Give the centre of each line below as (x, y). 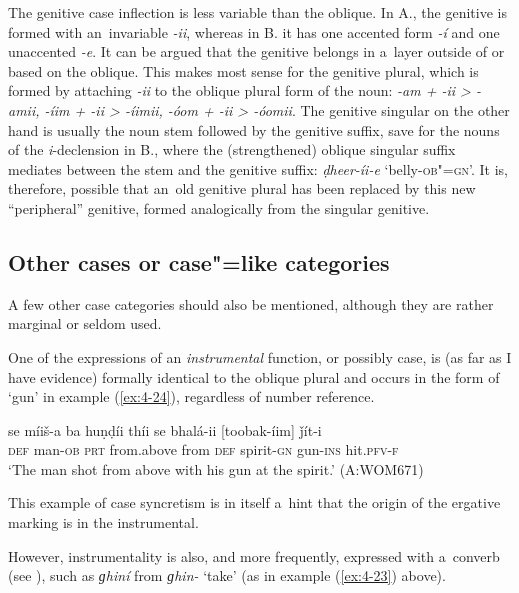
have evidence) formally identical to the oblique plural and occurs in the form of (254, 376)
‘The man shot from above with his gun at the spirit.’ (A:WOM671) (216, 468)
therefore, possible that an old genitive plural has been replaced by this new (242, 188)
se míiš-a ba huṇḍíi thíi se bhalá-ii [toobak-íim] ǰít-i (165, 429)
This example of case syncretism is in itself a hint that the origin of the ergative (254, 502)
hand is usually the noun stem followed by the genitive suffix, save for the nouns (254, 129)
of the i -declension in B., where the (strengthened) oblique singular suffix (232, 149)
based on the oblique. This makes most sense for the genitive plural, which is (243, 70)
